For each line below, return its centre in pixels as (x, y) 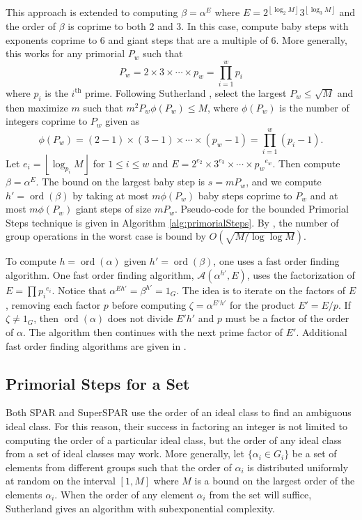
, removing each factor (53, 304)
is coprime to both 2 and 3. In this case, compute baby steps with (208, 26)
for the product (262, 304)
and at (324, 195)
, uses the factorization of (301, 275)
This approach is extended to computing (92, 12)
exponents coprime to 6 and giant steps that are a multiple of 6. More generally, (176, 39)
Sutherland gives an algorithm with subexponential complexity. (140, 508)
